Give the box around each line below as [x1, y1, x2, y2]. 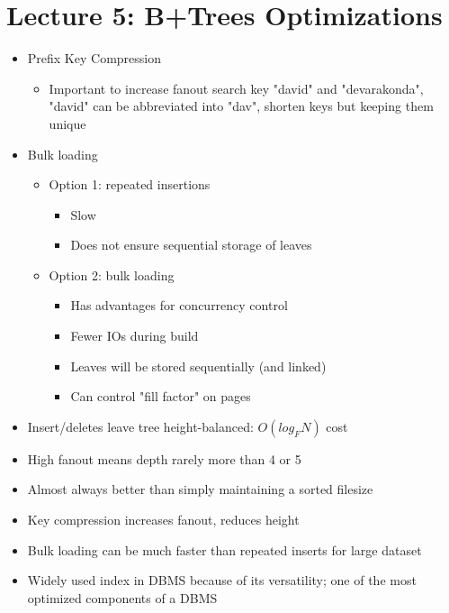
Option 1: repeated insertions [49, 175, 211, 194]
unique [49, 114, 86, 133]
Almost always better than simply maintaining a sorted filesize [27, 480, 373, 499]
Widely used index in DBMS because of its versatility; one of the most [27, 571, 417, 590]
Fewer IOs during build [70, 326, 199, 345]
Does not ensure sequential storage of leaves [70, 235, 312, 254]
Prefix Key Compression [27, 49, 162, 68]
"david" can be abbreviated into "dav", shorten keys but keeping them [49, 96, 434, 115]
